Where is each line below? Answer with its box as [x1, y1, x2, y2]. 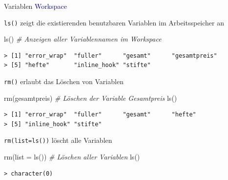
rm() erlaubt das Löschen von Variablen [4, 76, 124, 87]
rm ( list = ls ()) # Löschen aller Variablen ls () [4, 152, 140, 162]
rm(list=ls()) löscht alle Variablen [4, 135, 112, 145]
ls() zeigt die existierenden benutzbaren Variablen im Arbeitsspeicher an [4, 17, 225, 27]
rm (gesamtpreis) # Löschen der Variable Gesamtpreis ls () [4, 92, 177, 103]
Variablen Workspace [4, 1, 67, 11]
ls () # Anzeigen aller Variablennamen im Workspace [4, 34, 162, 44]
